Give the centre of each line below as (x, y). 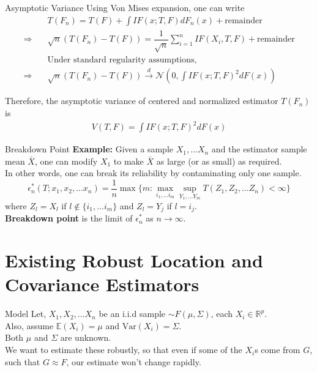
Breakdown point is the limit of (69, 218)
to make (129, 161)
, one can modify (66, 161)
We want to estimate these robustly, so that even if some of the (124, 350)
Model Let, (26, 314)
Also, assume (29, 325)
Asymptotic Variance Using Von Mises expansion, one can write (125, 7)
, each (222, 314)
